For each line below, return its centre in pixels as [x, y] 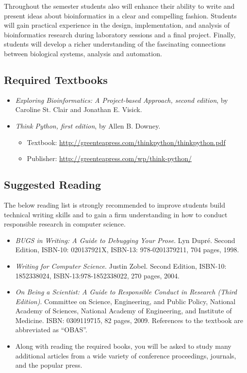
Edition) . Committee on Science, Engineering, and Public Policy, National [125, 301]
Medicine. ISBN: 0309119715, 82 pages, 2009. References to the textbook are [129, 320]
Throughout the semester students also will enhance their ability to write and [119, 6]
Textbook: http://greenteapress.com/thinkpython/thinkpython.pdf [126, 142]
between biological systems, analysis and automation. [83, 53]
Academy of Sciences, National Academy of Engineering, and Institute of [123, 311]
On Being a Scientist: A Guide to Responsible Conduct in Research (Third [126, 292]
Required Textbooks [56, 79]
